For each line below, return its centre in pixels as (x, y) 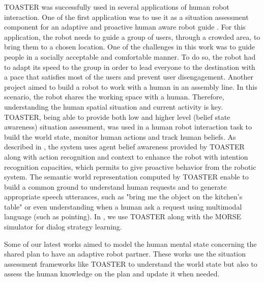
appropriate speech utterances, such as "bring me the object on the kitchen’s (123, 197)
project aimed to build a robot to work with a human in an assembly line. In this (131, 86)
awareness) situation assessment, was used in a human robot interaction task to (128, 127)
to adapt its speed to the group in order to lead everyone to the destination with (130, 67)
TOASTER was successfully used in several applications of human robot (117, 7)
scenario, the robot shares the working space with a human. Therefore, (114, 97)
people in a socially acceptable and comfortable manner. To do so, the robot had (130, 56)
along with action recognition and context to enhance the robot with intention (126, 156)
